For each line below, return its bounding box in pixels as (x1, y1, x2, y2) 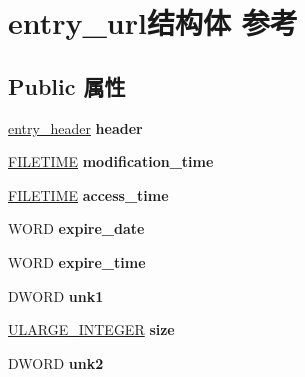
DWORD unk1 (8, 285, 104, 306)
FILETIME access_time (8, 184, 169, 205)
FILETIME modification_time (8, 151, 214, 172)
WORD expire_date (8, 218, 145, 239)
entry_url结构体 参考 (8, 2, 298, 43)
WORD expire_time (8, 251, 146, 272)
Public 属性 (8, 70, 126, 101)
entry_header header (8, 117, 143, 138)
